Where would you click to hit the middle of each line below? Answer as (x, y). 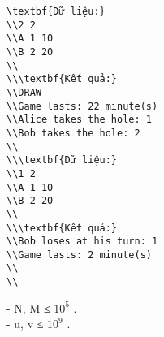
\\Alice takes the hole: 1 (79, 120)
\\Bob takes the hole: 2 (73, 133)
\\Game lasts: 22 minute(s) (82, 106)
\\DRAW (24, 92)
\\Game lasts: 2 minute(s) (79, 255)
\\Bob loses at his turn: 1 (82, 242)
